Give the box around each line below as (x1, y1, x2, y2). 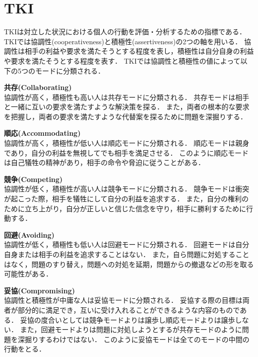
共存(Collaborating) (4, 82, 72, 92)
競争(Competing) (4, 174, 63, 184)
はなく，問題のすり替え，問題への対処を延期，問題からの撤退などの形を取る (4, 259, 254, 269)
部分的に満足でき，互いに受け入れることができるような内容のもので (17, 304, 240, 315)
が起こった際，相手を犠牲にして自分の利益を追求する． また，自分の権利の (4, 193, 249, 204)
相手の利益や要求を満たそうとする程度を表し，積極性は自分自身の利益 (24, 46, 254, 56)
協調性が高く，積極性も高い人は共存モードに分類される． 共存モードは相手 (4, 91, 250, 102)
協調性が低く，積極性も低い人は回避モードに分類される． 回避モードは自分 (4, 239, 250, 250)
